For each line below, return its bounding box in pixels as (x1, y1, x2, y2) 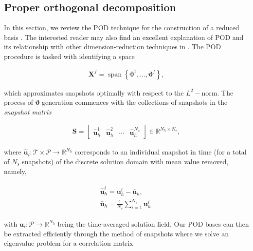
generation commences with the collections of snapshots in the (42, 97, 228, 107)
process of (4, 97, 34, 107)
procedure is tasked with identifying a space (4, 51, 135, 61)
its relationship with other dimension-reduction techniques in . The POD (4, 41, 221, 52)
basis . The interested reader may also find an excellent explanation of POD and (4, 32, 244, 42)
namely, (4, 166, 27, 176)
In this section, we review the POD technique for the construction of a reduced (4, 22, 239, 33)
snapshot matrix (4, 106, 52, 116)
